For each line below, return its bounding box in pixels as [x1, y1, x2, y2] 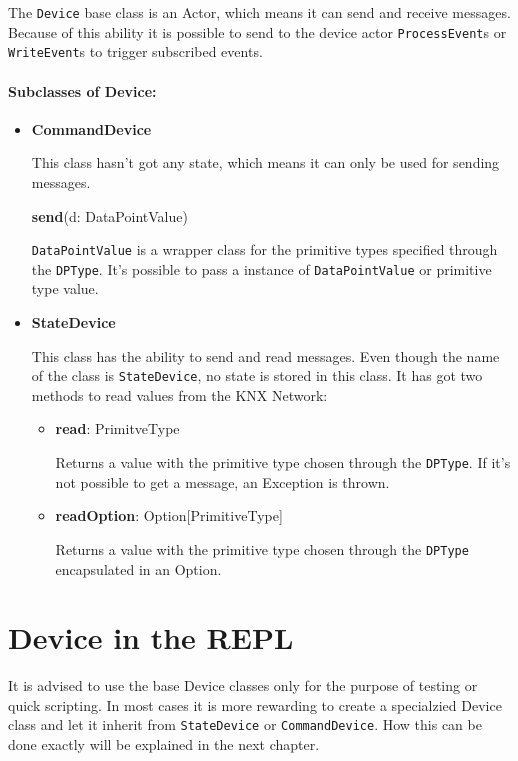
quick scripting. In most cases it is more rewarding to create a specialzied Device [8, 694, 502, 715]
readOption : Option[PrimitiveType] [55, 505, 283, 526]
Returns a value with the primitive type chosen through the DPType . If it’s [55, 452, 511, 473]
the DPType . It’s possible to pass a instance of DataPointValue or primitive [31, 258, 492, 279]
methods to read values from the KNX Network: [31, 384, 328, 405]
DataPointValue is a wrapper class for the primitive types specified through [31, 239, 498, 260]
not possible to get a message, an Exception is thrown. [55, 471, 390, 492]
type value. [31, 278, 99, 299]
